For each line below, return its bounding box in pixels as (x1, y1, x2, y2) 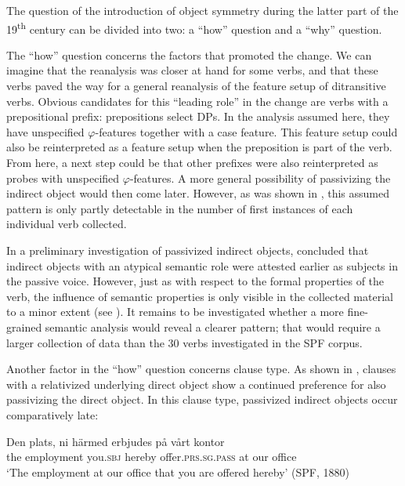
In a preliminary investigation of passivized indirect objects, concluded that (6, 241, 369, 258)
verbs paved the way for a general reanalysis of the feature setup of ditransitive (6, 78, 386, 94)
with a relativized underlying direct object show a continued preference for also (6, 375, 386, 392)
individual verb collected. (6, 216, 127, 232)
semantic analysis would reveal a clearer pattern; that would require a (45, 318, 381, 335)
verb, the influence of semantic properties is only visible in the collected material (6, 288, 393, 304)
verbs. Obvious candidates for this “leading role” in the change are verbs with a (6, 92, 389, 109)
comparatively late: (6, 406, 99, 423)
